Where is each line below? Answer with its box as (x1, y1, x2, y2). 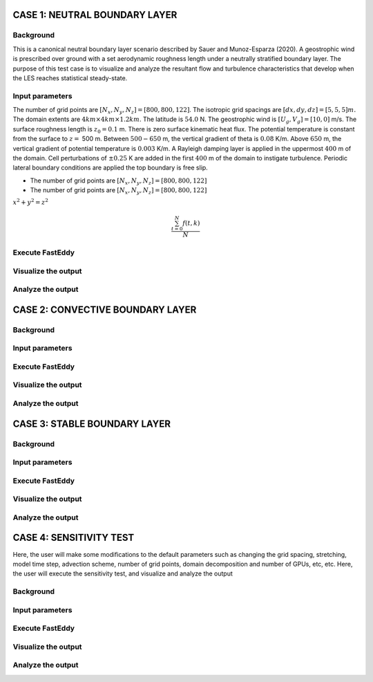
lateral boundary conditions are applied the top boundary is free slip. (12, 163, 209, 172)
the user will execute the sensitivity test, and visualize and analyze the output (12, 569, 233, 578)
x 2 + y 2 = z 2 (12, 197, 48, 206)
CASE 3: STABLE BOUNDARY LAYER (12, 418, 171, 430)
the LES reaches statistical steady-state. (12, 73, 128, 82)
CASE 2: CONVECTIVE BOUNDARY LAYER (12, 304, 197, 315)
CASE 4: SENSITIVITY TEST (12, 532, 135, 544)
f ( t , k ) (182, 219, 200, 228)
